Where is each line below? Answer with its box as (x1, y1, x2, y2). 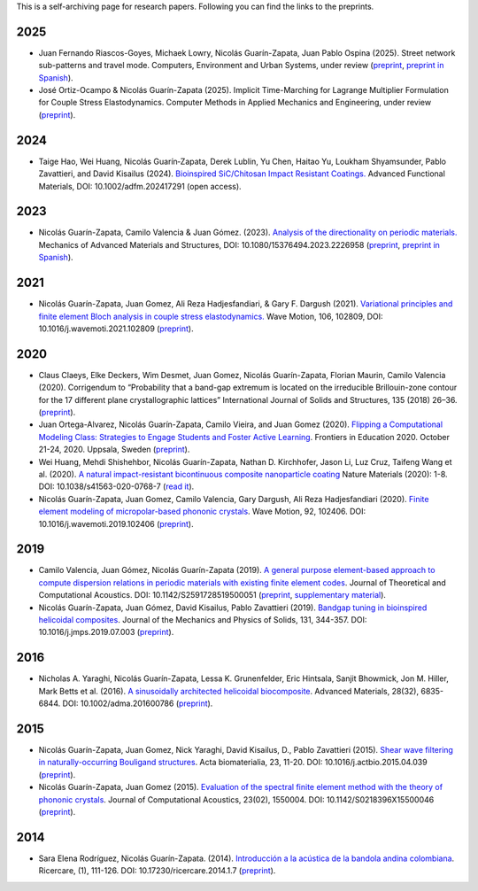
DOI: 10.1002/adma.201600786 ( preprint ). (62, 698, 213, 709)
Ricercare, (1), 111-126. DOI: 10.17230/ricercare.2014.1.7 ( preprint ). (38, 865, 276, 876)
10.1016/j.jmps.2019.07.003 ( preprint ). (38, 627, 174, 638)
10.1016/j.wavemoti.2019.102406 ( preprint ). (38, 518, 194, 529)
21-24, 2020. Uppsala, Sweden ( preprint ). (38, 444, 190, 455)
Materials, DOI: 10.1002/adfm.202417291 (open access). (38, 181, 243, 191)
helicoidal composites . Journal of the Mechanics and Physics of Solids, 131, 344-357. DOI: (38, 614, 367, 624)
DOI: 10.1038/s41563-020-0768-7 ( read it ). (38, 481, 195, 492)
